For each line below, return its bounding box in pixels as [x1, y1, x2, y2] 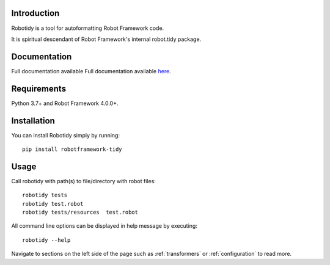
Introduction [11, 8, 60, 18]
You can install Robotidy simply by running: [11, 131, 120, 139]
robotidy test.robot [22, 200, 84, 207]
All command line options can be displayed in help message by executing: [11, 222, 198, 230]
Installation [11, 115, 55, 126]
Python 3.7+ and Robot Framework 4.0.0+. [11, 100, 119, 107]
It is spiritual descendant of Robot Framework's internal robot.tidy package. [11, 35, 202, 43]
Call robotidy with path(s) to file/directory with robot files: [11, 177, 156, 184]
